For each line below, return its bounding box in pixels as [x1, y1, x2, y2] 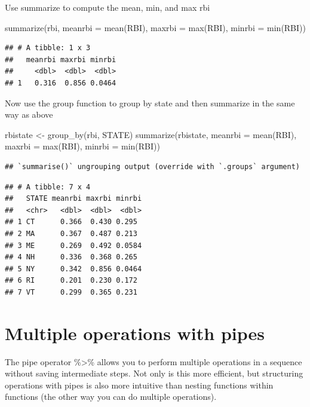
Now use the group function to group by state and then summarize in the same [5, 96, 295, 109]
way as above [5, 108, 53, 121]
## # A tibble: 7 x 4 [5, 182, 91, 191]
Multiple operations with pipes [5, 320, 265, 345]
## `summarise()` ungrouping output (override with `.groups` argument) [5, 162, 300, 171]
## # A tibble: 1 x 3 [5, 44, 91, 53]
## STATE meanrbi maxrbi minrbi [5, 194, 142, 203]
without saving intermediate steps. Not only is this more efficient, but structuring [5, 367, 303, 380]
